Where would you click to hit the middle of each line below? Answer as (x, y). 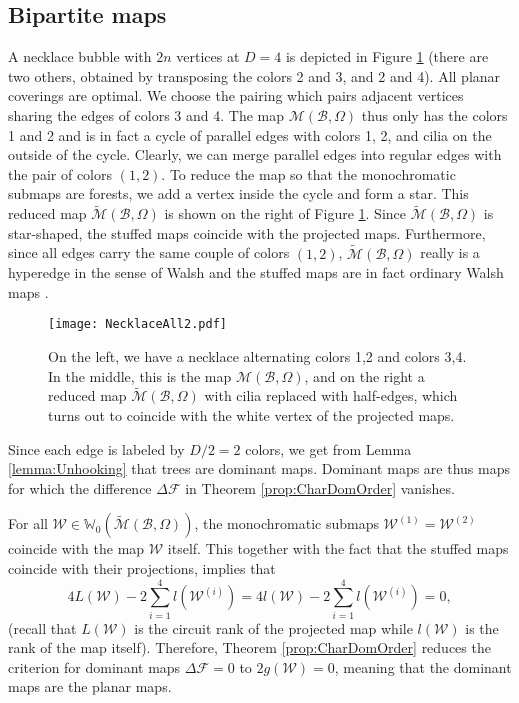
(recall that (42, 627)
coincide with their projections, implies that (142, 567)
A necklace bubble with (80, 56)
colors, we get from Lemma (328, 448)
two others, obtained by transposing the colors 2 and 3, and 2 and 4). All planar (254, 75)
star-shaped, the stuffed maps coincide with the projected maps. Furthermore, (247, 232)
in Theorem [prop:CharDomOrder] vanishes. (320, 487)
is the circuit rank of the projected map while (273, 627)
